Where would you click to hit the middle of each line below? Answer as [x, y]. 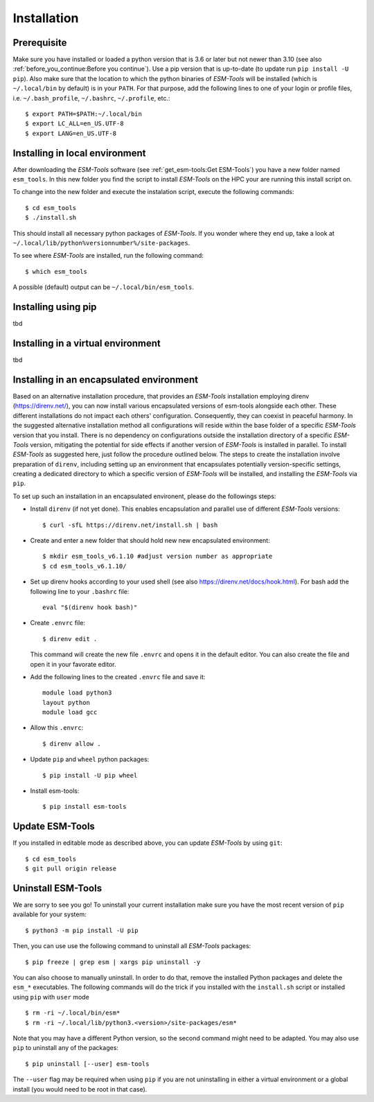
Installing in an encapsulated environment [106, 379]
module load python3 [77, 693]
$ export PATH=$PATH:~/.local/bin [83, 114]
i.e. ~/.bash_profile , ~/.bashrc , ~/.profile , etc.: [91, 98]
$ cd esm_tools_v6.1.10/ [84, 566]
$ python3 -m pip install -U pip [82, 930]
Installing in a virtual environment [87, 343]
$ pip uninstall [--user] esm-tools [87, 1064]
